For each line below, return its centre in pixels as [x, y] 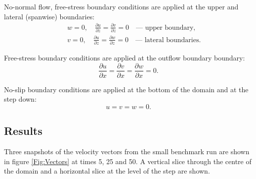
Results [23, 131]
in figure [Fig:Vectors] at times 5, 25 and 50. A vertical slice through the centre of [128, 161]
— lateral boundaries [167, 40]
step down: [20, 99]
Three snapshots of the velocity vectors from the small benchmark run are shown [127, 151]
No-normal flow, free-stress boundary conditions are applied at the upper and [121, 6]
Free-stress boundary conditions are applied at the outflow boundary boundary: [125, 57]
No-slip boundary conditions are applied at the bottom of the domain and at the [126, 89]
